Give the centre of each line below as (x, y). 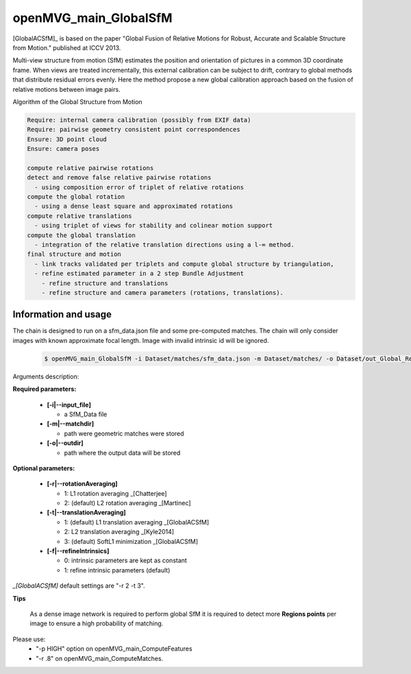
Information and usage (62, 314)
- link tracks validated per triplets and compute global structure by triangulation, (185, 264)
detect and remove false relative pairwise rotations (119, 178)
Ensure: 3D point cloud (67, 139)
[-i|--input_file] (69, 405)
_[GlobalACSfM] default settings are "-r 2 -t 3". (79, 586)
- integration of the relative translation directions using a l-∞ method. (164, 244)
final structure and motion (74, 254)
